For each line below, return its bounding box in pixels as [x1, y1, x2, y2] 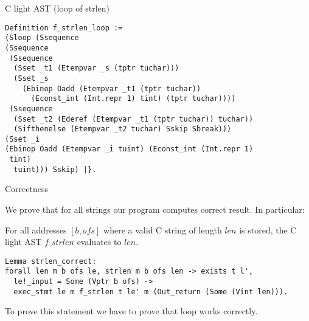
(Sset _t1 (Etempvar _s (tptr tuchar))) [13, 64, 179, 73]
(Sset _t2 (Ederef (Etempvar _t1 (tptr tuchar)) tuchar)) [13, 114, 254, 123]
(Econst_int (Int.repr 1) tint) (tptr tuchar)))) [30, 94, 236, 103]
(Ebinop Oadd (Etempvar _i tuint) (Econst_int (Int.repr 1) [5, 145, 254, 154]
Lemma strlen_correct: [5, 257, 97, 266]
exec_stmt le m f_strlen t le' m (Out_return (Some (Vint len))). [13, 287, 288, 296]
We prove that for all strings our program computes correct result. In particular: [5, 203, 305, 216]
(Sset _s [13, 74, 49, 83]
